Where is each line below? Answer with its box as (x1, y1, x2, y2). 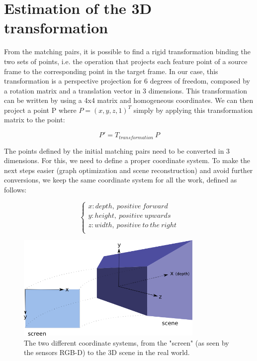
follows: (4, 184, 27, 194)
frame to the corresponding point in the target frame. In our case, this (4, 66, 218, 76)
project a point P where (4, 104, 77, 115)
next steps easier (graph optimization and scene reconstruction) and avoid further (4, 165, 253, 175)
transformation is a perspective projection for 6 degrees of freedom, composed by (4, 76, 250, 86)
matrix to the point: (4, 114, 65, 125)
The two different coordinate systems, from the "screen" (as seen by (24, 337, 229, 348)
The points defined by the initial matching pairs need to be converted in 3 (4, 145, 230, 156)
